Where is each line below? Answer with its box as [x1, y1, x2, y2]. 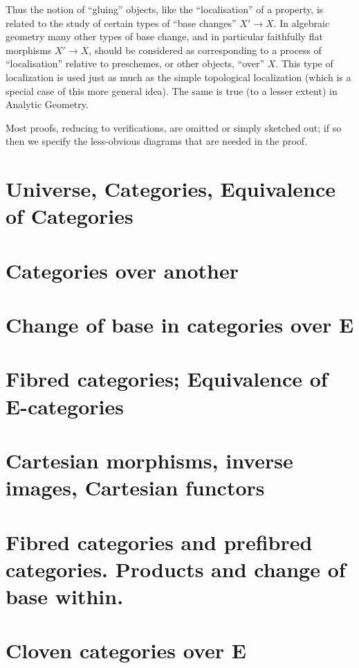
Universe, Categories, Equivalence [6, 175, 336, 203]
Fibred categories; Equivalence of [6, 364, 328, 393]
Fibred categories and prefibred [6, 527, 313, 556]
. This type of [275, 56, 333, 71]
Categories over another [6, 256, 239, 284]
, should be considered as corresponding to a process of [89, 42, 322, 57]
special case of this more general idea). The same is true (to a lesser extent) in [6, 83, 338, 98]
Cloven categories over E [6, 636, 246, 665]
